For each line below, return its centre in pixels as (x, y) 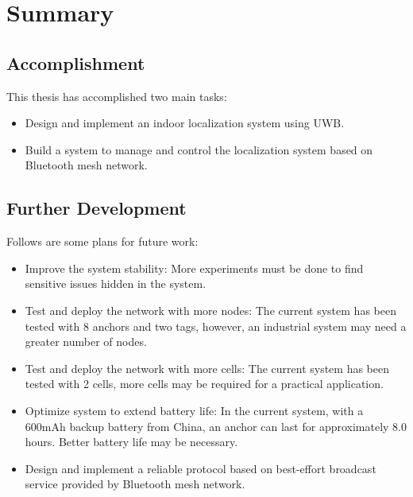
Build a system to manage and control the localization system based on (199, 149)
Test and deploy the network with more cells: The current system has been (207, 368)
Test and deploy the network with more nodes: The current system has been (210, 310)
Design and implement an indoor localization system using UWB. (185, 123)
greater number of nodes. (86, 342)
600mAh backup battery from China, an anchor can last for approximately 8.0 (216, 426)
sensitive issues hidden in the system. (116, 283)
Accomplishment (76, 62)
